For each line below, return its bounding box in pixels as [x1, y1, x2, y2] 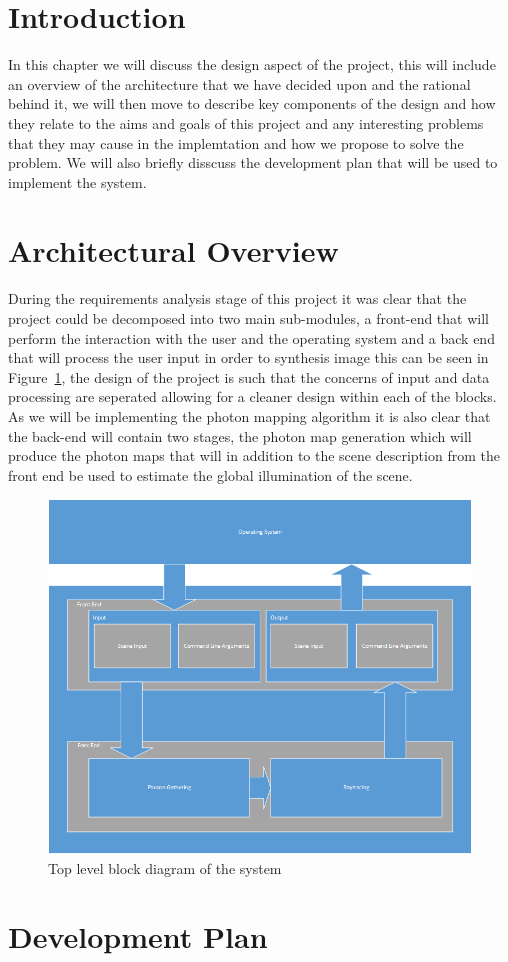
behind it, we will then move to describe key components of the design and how [8, 93, 496, 114]
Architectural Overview [8, 230, 339, 271]
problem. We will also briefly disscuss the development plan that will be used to [8, 152, 498, 173]
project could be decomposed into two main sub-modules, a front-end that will [8, 308, 489, 328]
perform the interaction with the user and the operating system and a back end [8, 327, 495, 348]
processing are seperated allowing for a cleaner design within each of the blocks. [8, 386, 497, 407]
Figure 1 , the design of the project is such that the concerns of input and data [8, 366, 490, 387]
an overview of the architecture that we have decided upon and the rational [8, 73, 471, 94]
